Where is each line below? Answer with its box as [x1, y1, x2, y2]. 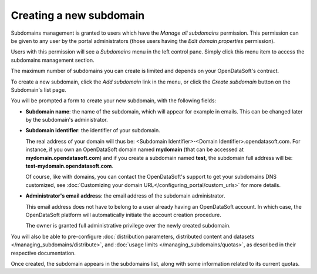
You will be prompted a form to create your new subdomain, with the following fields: [11, 97, 217, 104]
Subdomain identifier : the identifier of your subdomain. [25, 127, 161, 134]
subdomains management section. [11, 56, 95, 64]
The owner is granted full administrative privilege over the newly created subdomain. [25, 222, 231, 229]
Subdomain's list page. [11, 86, 67, 93]
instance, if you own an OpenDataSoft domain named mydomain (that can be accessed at [25, 146, 244, 153]
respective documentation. [11, 249, 76, 256]
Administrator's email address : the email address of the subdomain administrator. [25, 192, 225, 199]
